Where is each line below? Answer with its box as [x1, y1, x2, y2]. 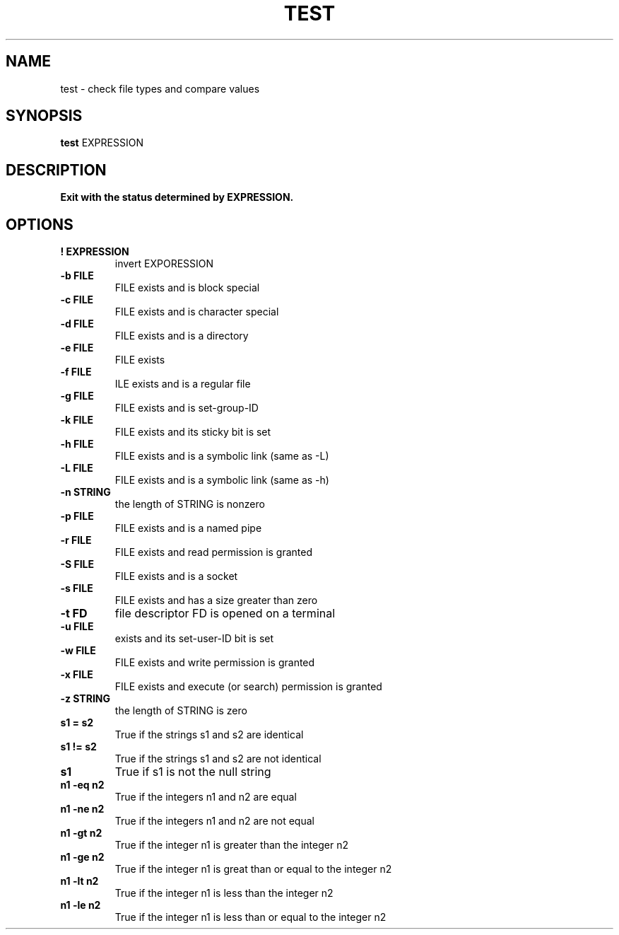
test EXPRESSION [60, 137, 143, 149]
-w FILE [60, 644, 96, 657]
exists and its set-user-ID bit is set [114, 632, 274, 645]
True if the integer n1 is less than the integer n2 [114, 887, 334, 900]
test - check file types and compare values [60, 82, 260, 95]
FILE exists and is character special [114, 306, 279, 318]
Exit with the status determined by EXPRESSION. [60, 191, 294, 204]
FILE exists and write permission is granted [114, 656, 315, 669]
